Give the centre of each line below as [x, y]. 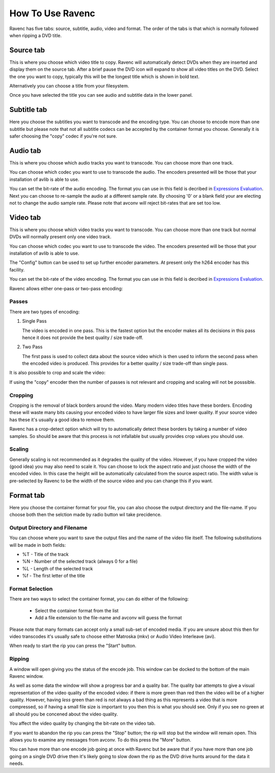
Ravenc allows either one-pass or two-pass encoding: [66, 288]
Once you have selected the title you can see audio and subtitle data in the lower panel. [101, 95]
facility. [17, 269]
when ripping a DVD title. [36, 35]
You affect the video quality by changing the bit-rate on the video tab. [82, 724]
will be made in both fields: [38, 545]
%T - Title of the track [45, 555]
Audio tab [25, 150]
